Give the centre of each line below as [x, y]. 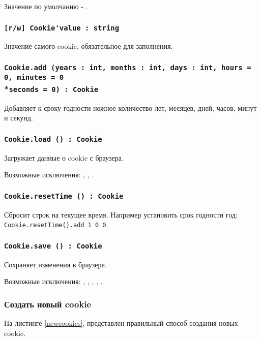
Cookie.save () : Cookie [53, 246]
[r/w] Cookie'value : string [62, 28]
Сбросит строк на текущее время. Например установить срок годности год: [121, 214]
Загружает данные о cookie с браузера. [64, 157]
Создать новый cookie [48, 304]
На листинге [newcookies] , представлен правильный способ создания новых [121, 323]
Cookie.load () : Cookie [53, 139]
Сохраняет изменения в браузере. [55, 264]
